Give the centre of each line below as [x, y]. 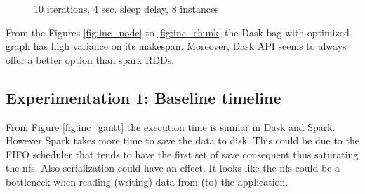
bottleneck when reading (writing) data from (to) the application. [147, 181]
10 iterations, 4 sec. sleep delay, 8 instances [126, 8]
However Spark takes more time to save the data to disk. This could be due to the [182, 140]
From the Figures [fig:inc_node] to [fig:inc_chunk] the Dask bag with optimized [178, 32]
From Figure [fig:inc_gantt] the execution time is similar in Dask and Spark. [171, 126]
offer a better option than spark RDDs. [90, 59]
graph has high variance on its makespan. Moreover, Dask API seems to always [176, 46]
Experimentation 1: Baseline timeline [144, 97]
